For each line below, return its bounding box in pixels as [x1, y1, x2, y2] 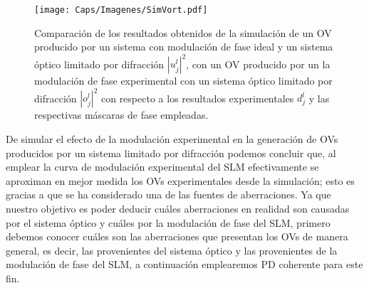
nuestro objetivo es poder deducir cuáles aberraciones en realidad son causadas [6, 201, 350, 215]
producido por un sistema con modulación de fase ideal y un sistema [34, 39, 333, 54]
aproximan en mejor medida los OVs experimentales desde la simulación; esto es [6, 173, 355, 188]
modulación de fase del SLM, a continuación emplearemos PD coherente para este [6, 257, 363, 272]
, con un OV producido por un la [186, 56, 331, 71]
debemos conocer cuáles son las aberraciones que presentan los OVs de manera [6, 229, 348, 244]
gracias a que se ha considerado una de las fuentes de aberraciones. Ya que [6, 187, 331, 202]
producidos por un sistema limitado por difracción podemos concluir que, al [6, 145, 336, 160]
